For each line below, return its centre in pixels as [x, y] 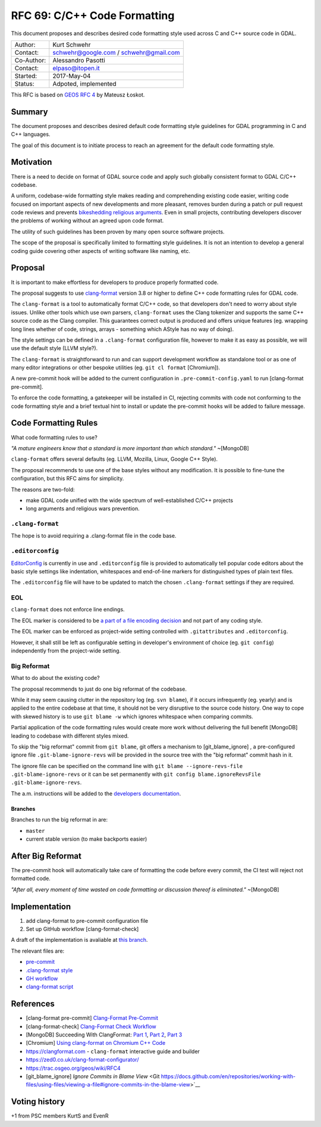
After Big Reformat [46, 856]
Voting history [38, 1102]
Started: [26, 76]
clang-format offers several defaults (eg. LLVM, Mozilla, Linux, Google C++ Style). [114, 459]
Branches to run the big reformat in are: [59, 820]
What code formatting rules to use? [54, 437]
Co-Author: [30, 60]
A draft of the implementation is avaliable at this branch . [79, 940]
